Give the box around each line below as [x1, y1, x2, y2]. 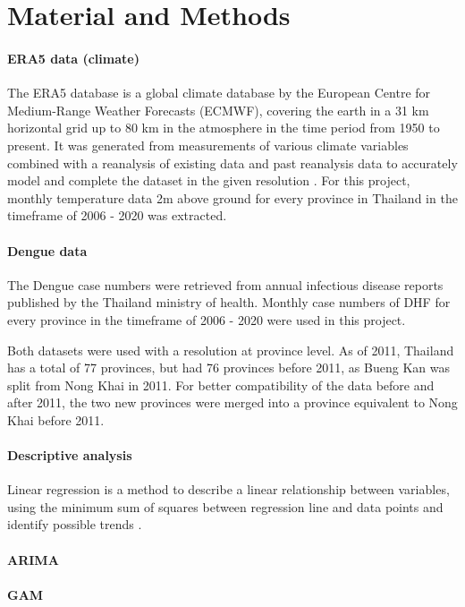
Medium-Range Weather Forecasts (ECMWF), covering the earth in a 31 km [7, 100, 429, 119]
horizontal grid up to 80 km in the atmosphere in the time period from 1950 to [7, 118, 440, 137]
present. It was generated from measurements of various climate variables [7, 135, 409, 154]
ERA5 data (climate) [7, 48, 139, 67]
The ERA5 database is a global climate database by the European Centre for [7, 83, 431, 102]
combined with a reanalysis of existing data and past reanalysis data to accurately [7, 153, 458, 172]
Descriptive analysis [7, 446, 132, 465]
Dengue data [7, 241, 88, 260]
